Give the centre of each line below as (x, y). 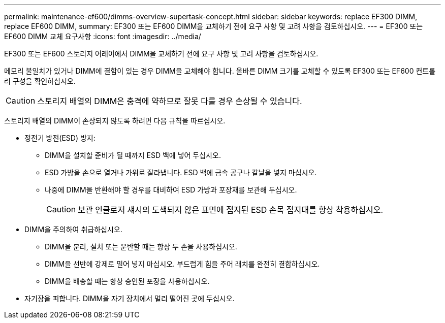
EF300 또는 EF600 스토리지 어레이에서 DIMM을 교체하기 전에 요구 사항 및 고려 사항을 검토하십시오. (161, 54)
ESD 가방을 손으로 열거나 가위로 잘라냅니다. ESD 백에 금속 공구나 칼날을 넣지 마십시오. (181, 172)
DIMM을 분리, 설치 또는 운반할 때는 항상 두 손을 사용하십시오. (141, 247)
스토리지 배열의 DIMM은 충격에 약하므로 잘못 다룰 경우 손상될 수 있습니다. (170, 101)
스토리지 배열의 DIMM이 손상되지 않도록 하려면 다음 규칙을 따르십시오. (115, 121)
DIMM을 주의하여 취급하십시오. (73, 229)
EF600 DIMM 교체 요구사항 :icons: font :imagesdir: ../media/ (103, 36)
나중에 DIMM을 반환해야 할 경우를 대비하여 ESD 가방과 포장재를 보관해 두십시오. (171, 190)
